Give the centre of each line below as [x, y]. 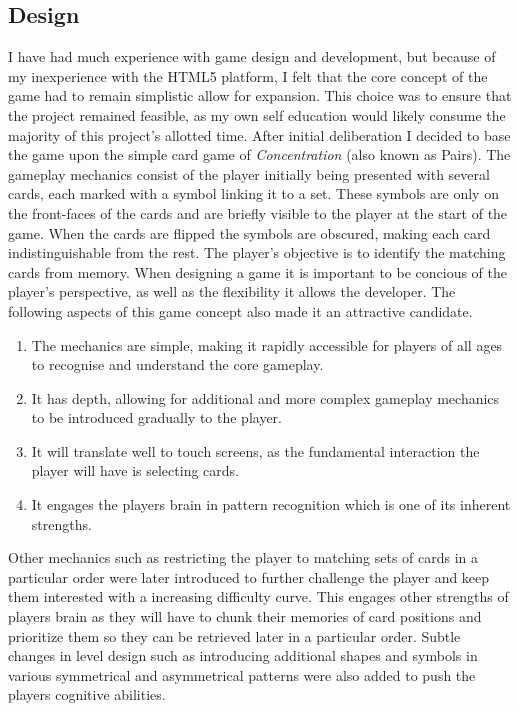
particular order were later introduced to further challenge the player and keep [249, 576]
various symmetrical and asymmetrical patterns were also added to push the [242, 674]
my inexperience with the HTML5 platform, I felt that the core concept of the [248, 75]
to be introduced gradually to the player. [157, 417]
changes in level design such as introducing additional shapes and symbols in [243, 655]
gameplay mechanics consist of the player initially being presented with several [249, 173]
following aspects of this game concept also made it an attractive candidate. [240, 310]
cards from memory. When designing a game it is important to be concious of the [257, 271]
